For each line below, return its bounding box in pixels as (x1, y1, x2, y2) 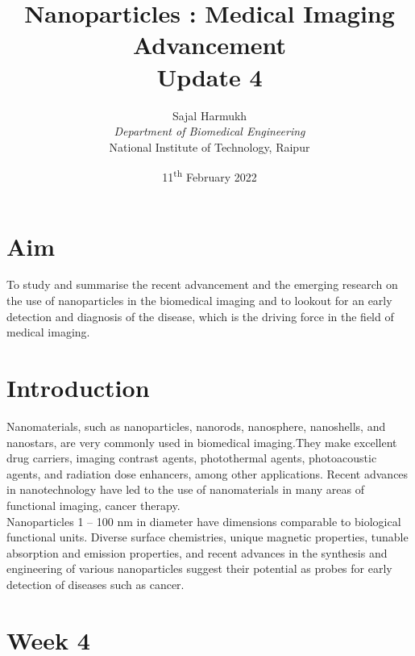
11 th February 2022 (162, 166, 257, 185)
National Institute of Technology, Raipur (109, 138, 310, 155)
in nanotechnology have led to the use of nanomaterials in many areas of (6, 481, 365, 498)
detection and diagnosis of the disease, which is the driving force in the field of (6, 307, 394, 324)
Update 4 (156, 60, 263, 93)
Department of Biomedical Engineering (114, 123, 305, 140)
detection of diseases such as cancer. (6, 575, 185, 592)
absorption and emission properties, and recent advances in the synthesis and (6, 544, 388, 561)
